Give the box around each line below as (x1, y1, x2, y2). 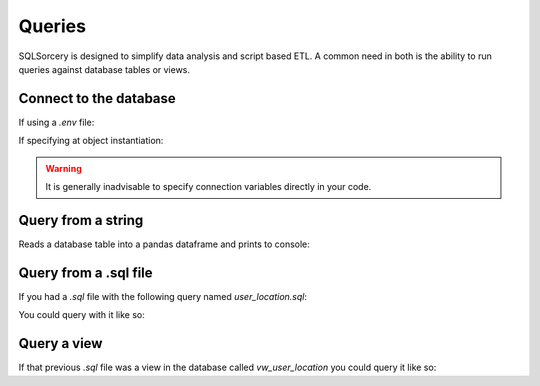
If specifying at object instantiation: (18, 135, 164, 147)
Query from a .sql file (18, 264, 154, 281)
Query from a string (18, 211, 144, 229)
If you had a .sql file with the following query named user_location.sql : (18, 290, 308, 302)
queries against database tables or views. (18, 63, 190, 75)
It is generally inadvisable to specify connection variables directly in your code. (45, 181, 372, 193)
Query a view (18, 335, 103, 352)
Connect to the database (18, 90, 177, 107)
